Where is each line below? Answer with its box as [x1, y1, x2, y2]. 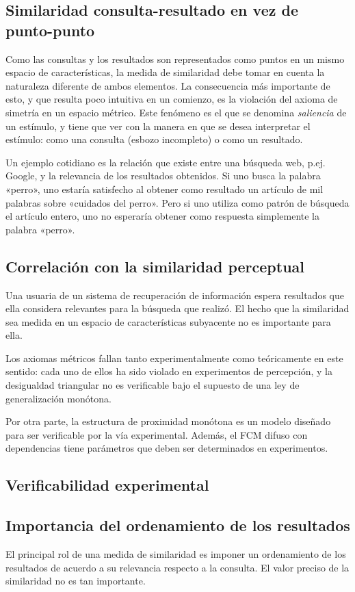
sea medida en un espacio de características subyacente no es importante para [5, 314, 331, 329]
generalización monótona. [5, 391, 111, 405]
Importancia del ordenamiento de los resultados [5, 515, 350, 536]
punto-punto [5, 19, 95, 40]
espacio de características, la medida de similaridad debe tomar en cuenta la [5, 65, 325, 79]
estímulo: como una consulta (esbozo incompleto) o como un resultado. [5, 132, 303, 146]
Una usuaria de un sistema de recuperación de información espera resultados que [5, 287, 344, 302]
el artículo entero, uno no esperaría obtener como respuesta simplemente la [5, 209, 320, 223]
